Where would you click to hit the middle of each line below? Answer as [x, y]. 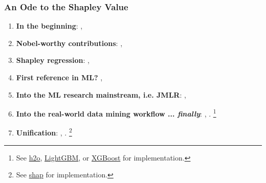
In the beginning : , [49, 26]
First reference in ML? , [59, 77]
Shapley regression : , [53, 60]
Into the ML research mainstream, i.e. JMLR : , [101, 94]
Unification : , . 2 [44, 132]
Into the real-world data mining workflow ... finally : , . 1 [116, 113]
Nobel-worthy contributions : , [69, 43]
